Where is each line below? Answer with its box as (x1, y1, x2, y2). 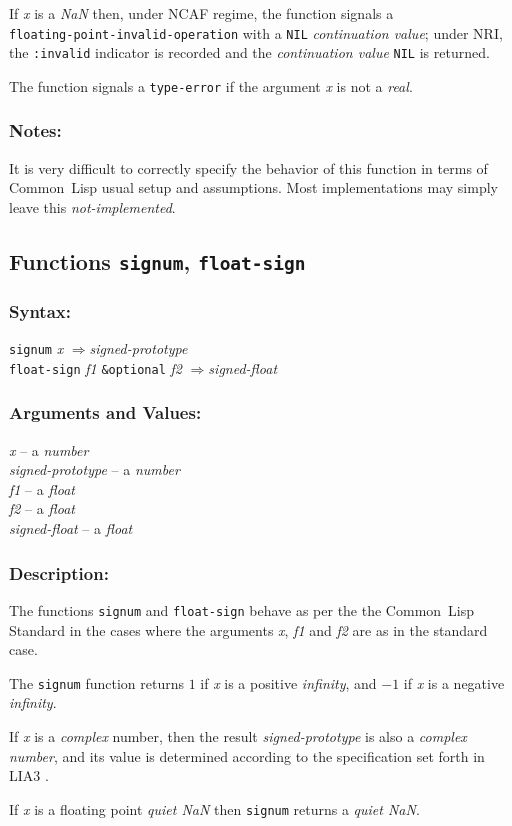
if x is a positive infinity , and (200, 672, 377, 693)
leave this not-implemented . (9, 196, 176, 217)
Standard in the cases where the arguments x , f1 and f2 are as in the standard (9, 619, 488, 640)
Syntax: (9, 298, 71, 323)
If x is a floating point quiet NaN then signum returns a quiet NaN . (9, 798, 420, 819)
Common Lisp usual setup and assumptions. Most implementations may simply (9, 177, 498, 198)
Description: (9, 560, 109, 585)
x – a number (9, 439, 89, 460)
